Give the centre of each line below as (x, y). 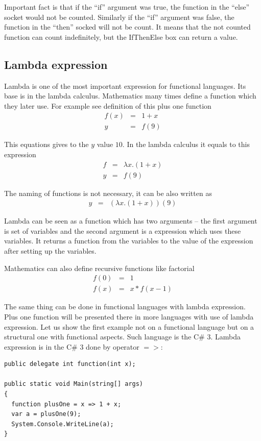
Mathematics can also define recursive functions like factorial (99, 268)
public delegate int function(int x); (70, 364)
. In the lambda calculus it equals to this (186, 144)
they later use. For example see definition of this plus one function (108, 105)
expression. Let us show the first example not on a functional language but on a (129, 326)
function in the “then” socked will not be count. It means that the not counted (127, 27)
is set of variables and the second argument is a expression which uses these (123, 230)
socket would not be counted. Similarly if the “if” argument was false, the (119, 17)
